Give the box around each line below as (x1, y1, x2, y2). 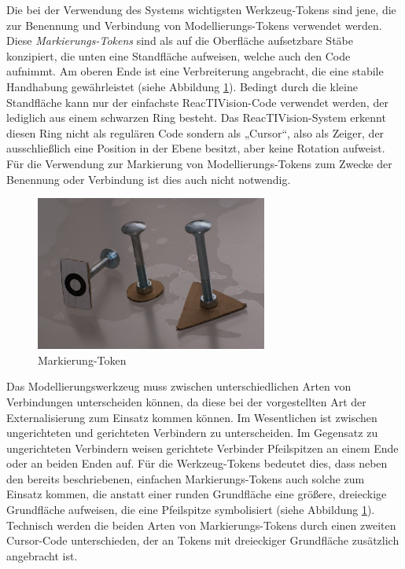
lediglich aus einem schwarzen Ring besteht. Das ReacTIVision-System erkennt (6, 109, 386, 126)
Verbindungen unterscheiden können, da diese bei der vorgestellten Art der (6, 393, 366, 409)
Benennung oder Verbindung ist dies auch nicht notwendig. (6, 171, 291, 187)
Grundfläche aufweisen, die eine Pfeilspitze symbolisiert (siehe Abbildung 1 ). (6, 501, 375, 518)
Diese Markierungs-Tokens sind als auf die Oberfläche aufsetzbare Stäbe (6, 32, 353, 49)
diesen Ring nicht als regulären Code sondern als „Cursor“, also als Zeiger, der (6, 124, 385, 141)
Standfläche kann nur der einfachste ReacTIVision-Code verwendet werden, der (6, 94, 388, 110)
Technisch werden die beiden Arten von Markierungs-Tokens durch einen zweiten (6, 516, 396, 533)
